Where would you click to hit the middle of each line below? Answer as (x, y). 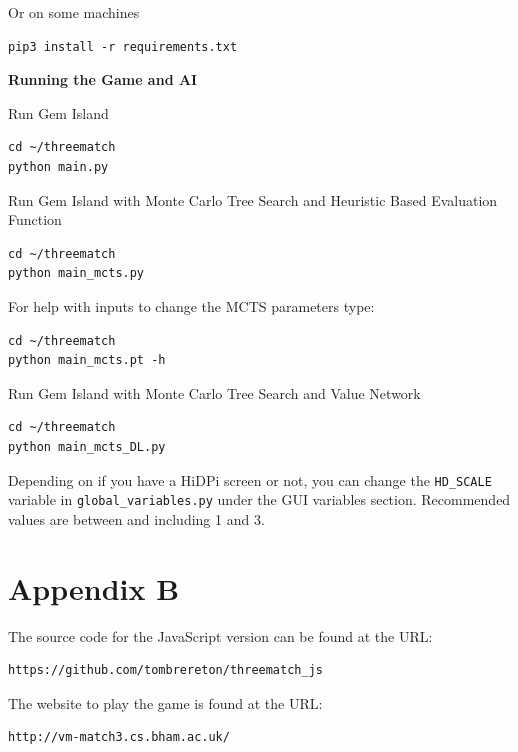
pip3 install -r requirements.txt (123, 46)
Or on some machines (74, 12)
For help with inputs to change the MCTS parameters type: (191, 305)
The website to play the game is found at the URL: (165, 702)
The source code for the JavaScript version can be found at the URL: (220, 635)
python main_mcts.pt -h (87, 360)
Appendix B (94, 587)
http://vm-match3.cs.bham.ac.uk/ (119, 737)
